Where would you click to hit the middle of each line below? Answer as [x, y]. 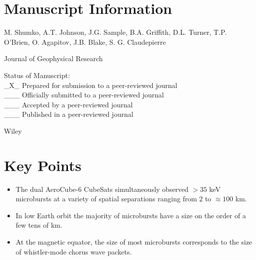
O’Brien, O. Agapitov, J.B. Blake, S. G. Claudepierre [85, 42]
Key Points [43, 165]
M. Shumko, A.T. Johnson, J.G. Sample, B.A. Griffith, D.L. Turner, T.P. [115, 32]
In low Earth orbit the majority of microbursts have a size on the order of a [131, 215]
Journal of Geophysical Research [54, 58]
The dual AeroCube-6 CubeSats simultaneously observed [102, 189]
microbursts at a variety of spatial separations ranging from [106, 199]
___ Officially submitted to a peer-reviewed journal [84, 95]
